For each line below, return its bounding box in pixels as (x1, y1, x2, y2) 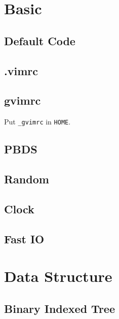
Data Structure (4, 266, 112, 286)
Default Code (4, 33, 75, 48)
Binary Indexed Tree (4, 300, 115, 316)
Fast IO (4, 231, 45, 246)
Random (4, 171, 49, 186)
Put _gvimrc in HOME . (4, 116, 71, 127)
